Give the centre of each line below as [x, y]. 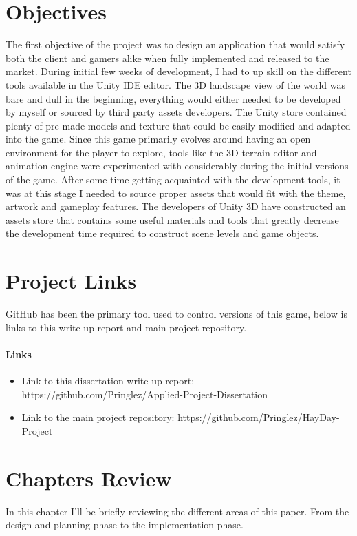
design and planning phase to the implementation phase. [125, 525]
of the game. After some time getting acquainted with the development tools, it [173, 179]
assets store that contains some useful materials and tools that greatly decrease [172, 219]
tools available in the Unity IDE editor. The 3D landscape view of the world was [175, 84]
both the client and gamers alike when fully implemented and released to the [167, 58]
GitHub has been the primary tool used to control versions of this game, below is [176, 314]
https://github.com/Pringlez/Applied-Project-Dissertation [145, 394]
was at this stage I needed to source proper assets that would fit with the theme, [176, 193]
